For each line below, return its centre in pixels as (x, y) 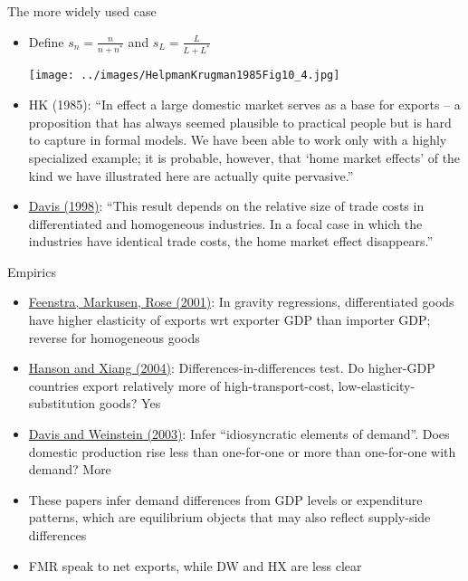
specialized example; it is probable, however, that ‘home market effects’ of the (244, 157)
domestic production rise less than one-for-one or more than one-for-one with (242, 451)
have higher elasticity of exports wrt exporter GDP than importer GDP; (229, 320)
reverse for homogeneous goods (114, 337)
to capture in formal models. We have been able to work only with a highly (238, 140)
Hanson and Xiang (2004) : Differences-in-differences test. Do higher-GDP (232, 368)
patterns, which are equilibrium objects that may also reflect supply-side (229, 517)
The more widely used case (82, 11)
